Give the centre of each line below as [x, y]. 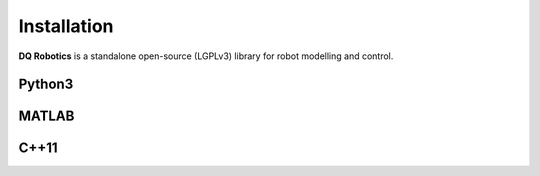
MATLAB [46, 116]
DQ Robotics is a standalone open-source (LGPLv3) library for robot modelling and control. [206, 56]
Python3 [46, 84]
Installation [66, 26]
